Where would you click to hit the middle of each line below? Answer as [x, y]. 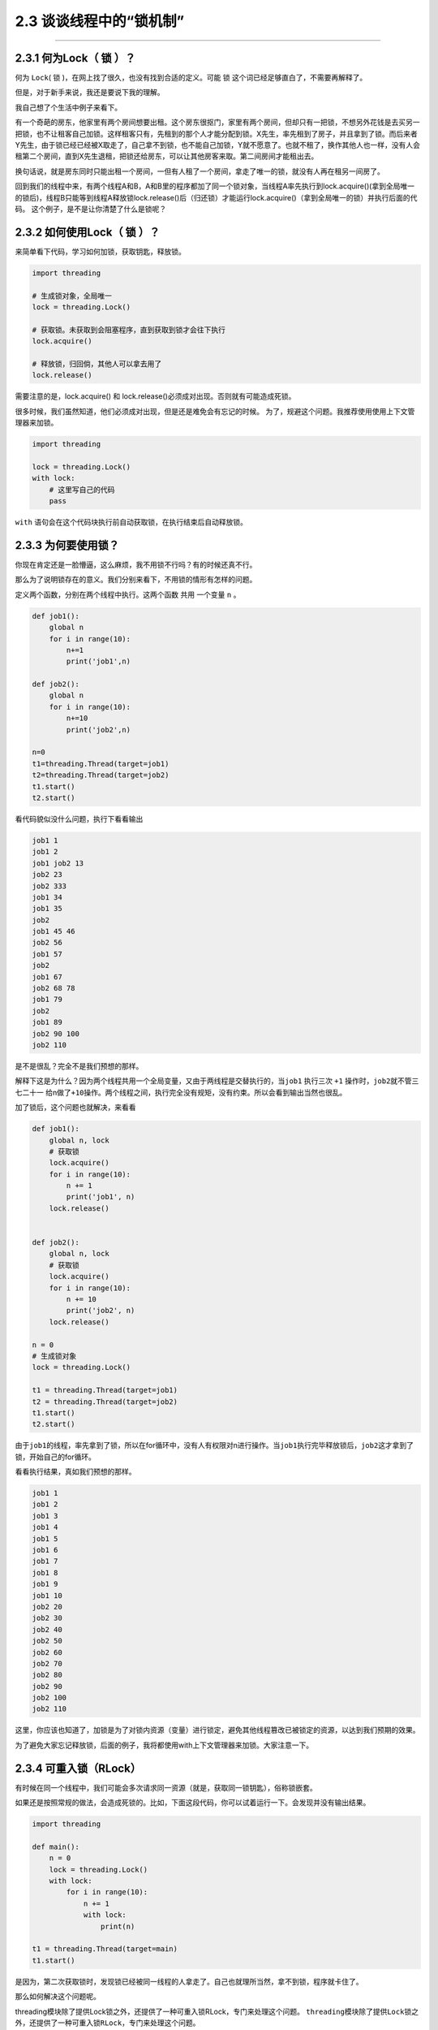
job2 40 [47, 1629]
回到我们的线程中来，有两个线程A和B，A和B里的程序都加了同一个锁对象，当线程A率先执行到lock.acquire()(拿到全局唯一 [215, 186]
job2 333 [49, 886]
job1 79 [47, 1000]
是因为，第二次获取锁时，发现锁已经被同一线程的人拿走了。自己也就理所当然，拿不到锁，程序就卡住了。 [189, 1981]
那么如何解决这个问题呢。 [58, 1997]
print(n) [118, 1926]
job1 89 [47, 1022]
